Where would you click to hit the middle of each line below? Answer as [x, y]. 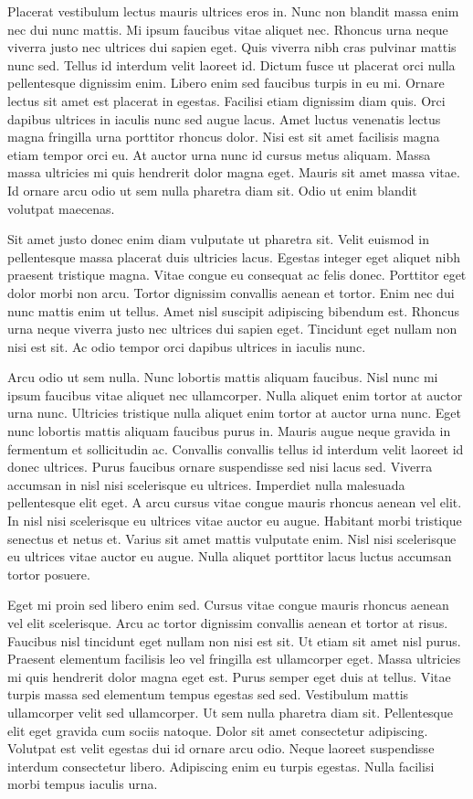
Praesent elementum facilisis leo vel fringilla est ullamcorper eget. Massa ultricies [234, 659]
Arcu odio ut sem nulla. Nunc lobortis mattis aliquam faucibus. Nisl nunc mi [223, 377]
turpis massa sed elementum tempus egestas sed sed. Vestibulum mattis [208, 694]
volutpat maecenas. [61, 208]
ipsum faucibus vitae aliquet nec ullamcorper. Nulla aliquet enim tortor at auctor [235, 394]
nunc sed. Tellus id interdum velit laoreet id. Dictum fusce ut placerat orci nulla [231, 64]
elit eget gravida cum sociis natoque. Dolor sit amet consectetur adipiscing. [218, 730]
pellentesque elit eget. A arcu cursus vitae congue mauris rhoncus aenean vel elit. [235, 502]
